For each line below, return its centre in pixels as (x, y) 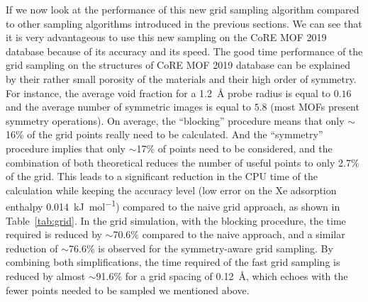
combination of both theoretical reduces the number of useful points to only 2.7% (183, 162)
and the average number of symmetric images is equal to (129, 107)
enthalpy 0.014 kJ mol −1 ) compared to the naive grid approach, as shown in (173, 205)
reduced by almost (46, 275)
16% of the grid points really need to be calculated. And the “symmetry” (165, 134)
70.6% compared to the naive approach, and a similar (229, 234)
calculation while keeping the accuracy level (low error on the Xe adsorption (171, 190)
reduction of (32, 248)
